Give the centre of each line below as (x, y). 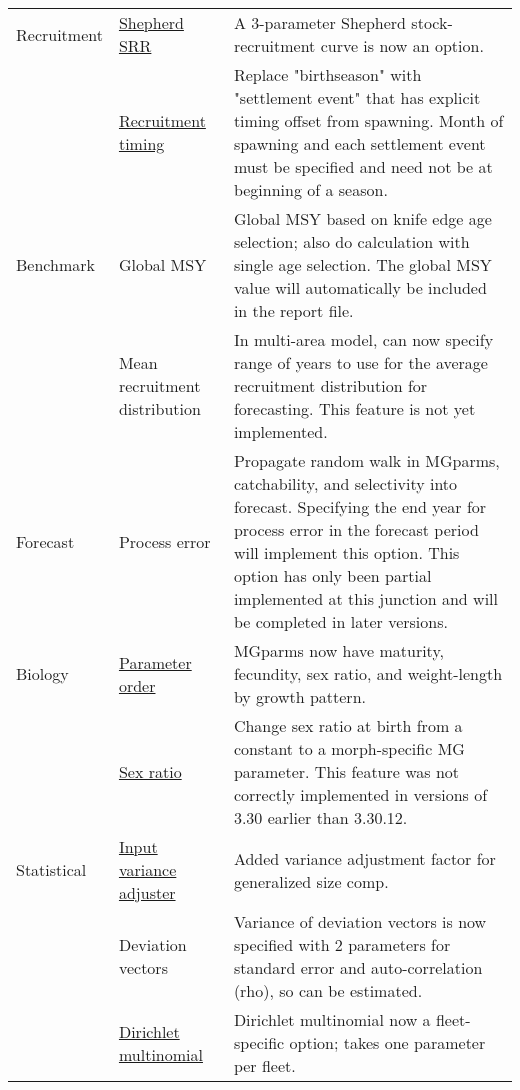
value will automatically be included (360, 287)
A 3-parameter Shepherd (320, 22)
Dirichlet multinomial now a (332, 1019)
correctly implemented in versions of (360, 794)
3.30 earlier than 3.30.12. (320, 817)
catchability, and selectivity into (345, 483)
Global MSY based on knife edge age (362, 218)
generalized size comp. (311, 881)
